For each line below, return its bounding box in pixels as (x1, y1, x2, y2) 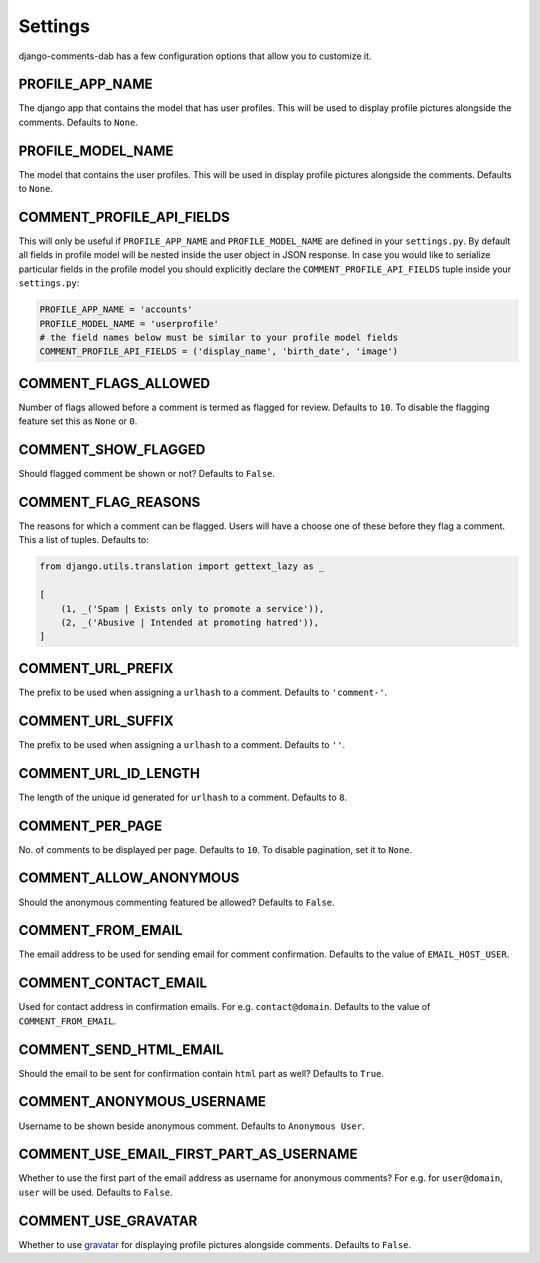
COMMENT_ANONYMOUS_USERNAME (18, 1093, 267, 1110)
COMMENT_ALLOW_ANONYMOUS (18, 870, 240, 887)
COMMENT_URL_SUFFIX (18, 712, 174, 729)
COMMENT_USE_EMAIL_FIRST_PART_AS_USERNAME (18, 1146, 358, 1163)
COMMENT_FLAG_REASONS (18, 493, 201, 510)
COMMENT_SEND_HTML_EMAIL (18, 1041, 224, 1058)
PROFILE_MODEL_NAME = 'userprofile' (39, 318, 220, 329)
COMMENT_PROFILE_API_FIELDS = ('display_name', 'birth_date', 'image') (39, 346, 399, 357)
